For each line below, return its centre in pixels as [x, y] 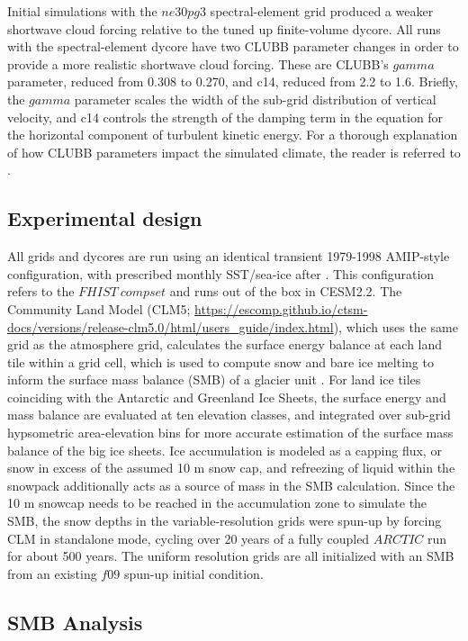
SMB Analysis [75, 622]
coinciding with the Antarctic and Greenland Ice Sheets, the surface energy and [227, 397]
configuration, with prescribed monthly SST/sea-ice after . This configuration [221, 273]
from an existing [52, 573]
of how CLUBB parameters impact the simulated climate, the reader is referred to [234, 152]
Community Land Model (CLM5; [99, 308]
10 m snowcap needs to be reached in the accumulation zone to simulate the [217, 503]
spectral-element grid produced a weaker [322, 11]
